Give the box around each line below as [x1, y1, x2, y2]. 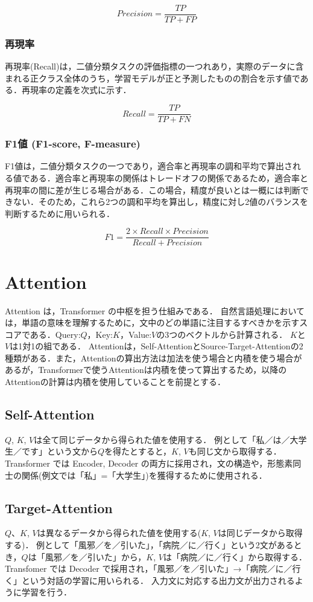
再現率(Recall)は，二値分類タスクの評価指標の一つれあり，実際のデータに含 [5, 60, 304, 73]
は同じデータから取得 [218, 526, 303, 539]
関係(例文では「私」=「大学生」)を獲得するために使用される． [21, 468, 267, 481]
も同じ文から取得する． [188, 445, 282, 458]
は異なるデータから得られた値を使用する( [37, 526, 201, 539]
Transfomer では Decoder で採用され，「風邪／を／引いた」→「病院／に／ [5, 562, 292, 575]
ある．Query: [30, 328, 81, 340]
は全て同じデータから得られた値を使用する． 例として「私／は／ [34, 433, 290, 445]
